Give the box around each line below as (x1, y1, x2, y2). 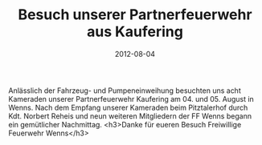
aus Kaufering (87, 22, 183, 41)
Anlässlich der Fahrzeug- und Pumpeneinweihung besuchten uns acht (8, 86, 241, 95)
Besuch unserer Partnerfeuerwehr (18, 6, 252, 24)
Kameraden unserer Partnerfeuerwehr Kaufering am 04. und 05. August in (8, 94, 255, 103)
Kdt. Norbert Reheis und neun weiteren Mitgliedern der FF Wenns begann (8, 111, 252, 121)
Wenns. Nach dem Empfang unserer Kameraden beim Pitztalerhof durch (8, 103, 248, 112)
